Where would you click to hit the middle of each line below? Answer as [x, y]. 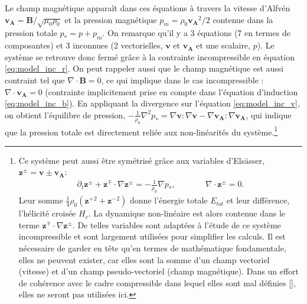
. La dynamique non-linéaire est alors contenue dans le [187, 213]
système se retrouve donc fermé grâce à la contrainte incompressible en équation [150, 56]
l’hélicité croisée [47, 213]
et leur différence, [258, 200]
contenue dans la [243, 19]
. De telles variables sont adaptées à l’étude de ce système [177, 224]
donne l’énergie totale [169, 200]
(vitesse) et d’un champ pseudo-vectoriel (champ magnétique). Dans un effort [159, 271]
